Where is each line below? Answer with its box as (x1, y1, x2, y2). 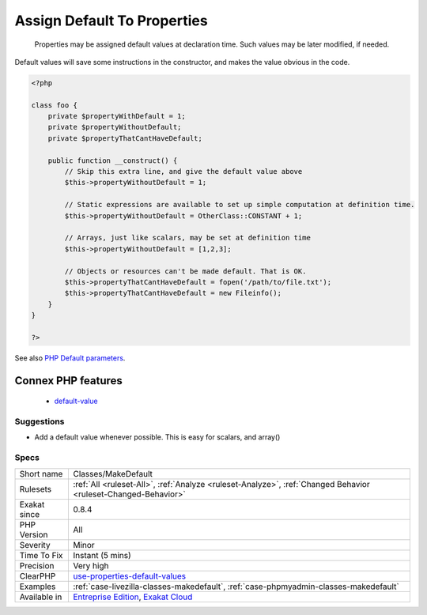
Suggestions (14, 416, 65, 427)
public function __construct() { (47, 156, 178, 165)
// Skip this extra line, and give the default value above (64, 167, 303, 176)
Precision (19, 560, 55, 571)
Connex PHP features (14, 374, 123, 387)
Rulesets (19, 483, 51, 494)
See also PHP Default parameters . (14, 353, 126, 363)
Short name (19, 468, 63, 479)
